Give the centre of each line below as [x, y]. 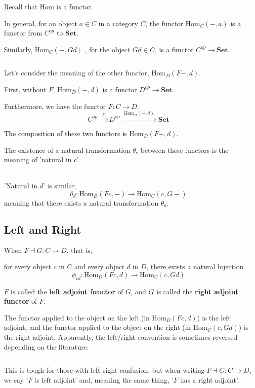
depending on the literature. [46, 346]
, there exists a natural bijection [195, 266]
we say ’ [16, 379]
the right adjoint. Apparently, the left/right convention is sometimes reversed [121, 337]
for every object [28, 266]
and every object [99, 266]
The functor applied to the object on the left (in [77, 317]
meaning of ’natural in [38, 159]
